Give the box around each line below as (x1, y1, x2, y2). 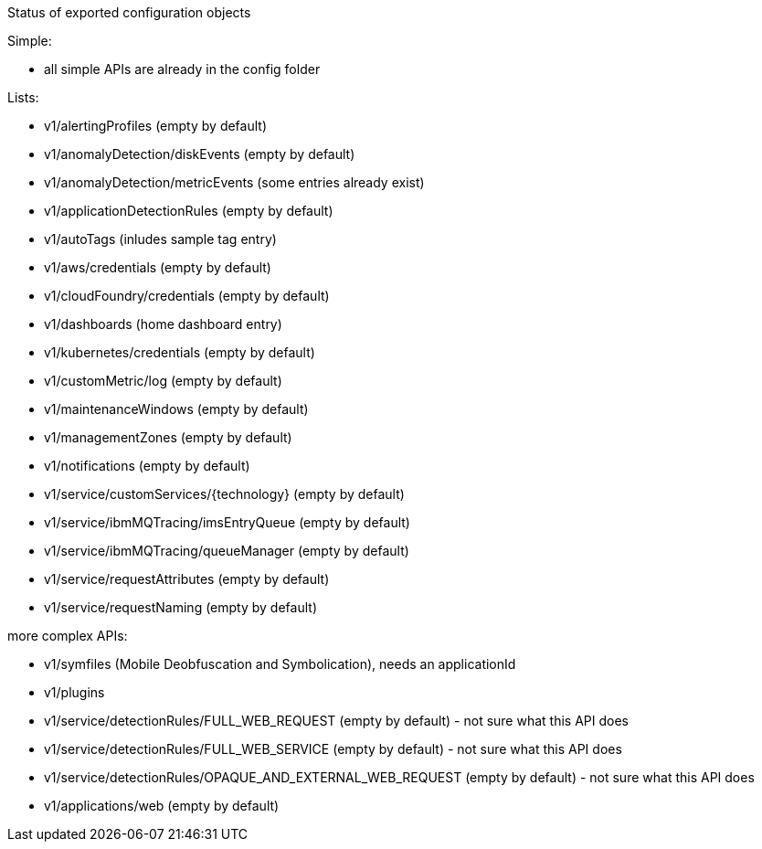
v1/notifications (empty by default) (44, 458, 250, 473)
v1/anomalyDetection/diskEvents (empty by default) (44, 146, 355, 162)
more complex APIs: (7, 628, 128, 643)
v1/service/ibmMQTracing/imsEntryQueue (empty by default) (44, 515, 410, 530)
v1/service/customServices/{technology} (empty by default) (44, 486, 405, 502)
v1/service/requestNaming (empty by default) (44, 600, 317, 615)
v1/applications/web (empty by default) (44, 798, 280, 813)
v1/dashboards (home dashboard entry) (44, 316, 282, 332)
